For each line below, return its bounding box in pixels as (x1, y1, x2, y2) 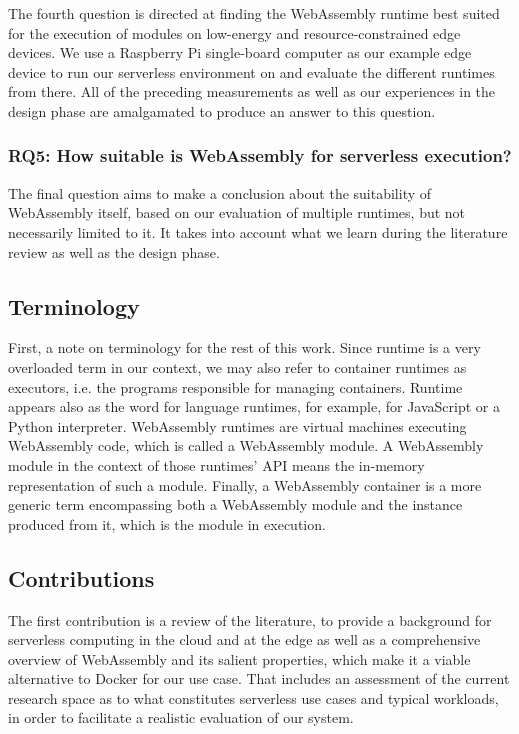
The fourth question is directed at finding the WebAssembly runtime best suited (8, 3, 500, 23)
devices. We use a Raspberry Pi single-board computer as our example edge (8, 42, 472, 63)
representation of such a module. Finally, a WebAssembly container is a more (8, 474, 482, 495)
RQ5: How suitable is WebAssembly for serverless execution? (8, 143, 512, 168)
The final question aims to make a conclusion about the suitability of (8, 182, 432, 203)
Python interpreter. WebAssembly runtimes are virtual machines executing (8, 415, 467, 436)
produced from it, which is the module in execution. (8, 513, 326, 534)
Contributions (8, 562, 155, 593)
